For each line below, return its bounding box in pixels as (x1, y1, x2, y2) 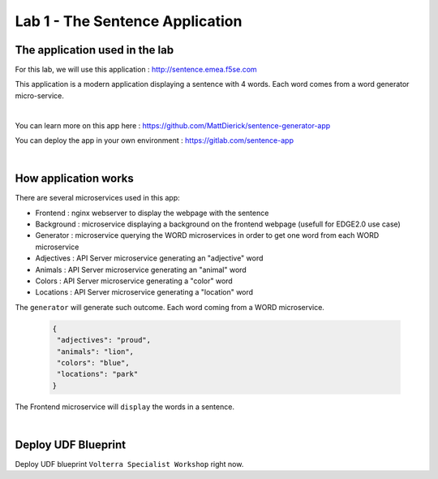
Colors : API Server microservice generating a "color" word (35, 276, 233, 286)
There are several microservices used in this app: (15, 193, 180, 203)
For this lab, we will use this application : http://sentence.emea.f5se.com (15, 65, 257, 75)
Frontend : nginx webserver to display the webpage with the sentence (35, 208, 269, 218)
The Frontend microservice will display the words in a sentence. (15, 402, 235, 412)
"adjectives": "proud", (57, 335, 152, 345)
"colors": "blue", (57, 358, 130, 367)
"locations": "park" (57, 369, 139, 379)
